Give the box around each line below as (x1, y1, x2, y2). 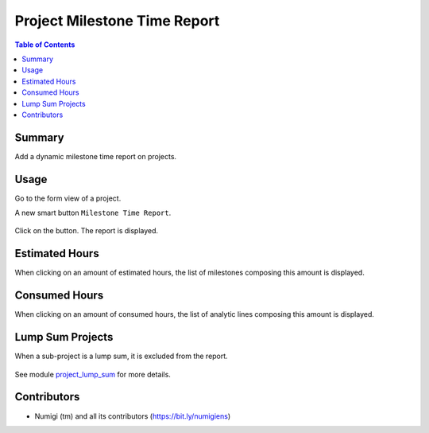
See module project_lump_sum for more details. (14, 369, 171, 379)
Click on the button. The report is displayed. (14, 226, 159, 236)
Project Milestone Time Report (14, 12, 220, 29)
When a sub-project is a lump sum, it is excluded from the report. (14, 351, 228, 361)
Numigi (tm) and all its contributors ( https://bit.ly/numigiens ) (34, 411, 231, 421)
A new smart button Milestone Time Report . (14, 208, 172, 218)
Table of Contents (14, 40, 75, 49)
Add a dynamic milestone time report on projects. (14, 151, 177, 161)
